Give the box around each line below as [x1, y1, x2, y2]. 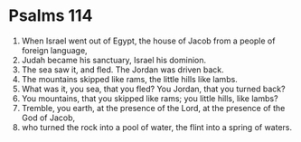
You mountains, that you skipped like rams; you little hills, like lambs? [21, 92, 278, 104]
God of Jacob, [21, 112, 76, 123]
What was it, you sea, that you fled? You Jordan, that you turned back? [21, 83, 286, 94]
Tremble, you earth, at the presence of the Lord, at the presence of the [21, 102, 286, 113]
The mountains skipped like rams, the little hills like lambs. [21, 73, 239, 84]
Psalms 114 [8, 5, 93, 26]
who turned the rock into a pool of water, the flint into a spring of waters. [21, 121, 293, 132]
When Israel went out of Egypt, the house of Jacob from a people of [21, 35, 276, 46]
